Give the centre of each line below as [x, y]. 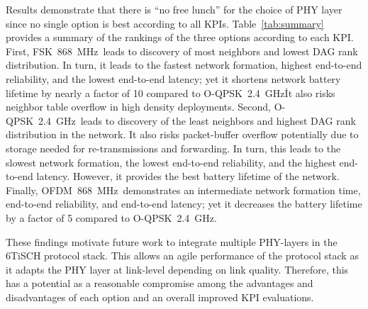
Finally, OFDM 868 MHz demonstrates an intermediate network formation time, [183, 190]
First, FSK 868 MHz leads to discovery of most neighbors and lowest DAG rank [182, 51]
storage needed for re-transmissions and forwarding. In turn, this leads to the [173, 148]
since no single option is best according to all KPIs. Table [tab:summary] [165, 23]
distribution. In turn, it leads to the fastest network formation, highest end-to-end [184, 65]
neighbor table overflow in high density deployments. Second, [138, 107]
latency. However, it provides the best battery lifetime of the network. [188, 176]
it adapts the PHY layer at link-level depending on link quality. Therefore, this [177, 269]
